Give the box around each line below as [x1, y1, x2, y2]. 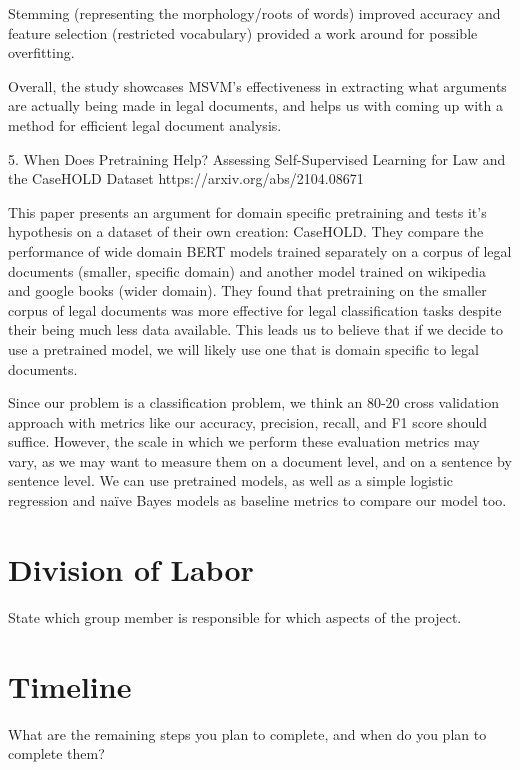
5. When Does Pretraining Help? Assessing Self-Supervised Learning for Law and [8, 148, 506, 169]
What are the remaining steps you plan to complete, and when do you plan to [8, 723, 487, 744]
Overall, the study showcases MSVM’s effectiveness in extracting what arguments [8, 75, 507, 96]
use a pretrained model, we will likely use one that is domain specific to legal [8, 338, 479, 359]
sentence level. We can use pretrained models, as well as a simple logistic [8, 470, 454, 491]
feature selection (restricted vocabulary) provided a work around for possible [8, 22, 478, 43]
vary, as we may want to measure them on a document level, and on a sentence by [8, 450, 512, 471]
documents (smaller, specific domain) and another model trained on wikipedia [8, 260, 486, 281]
